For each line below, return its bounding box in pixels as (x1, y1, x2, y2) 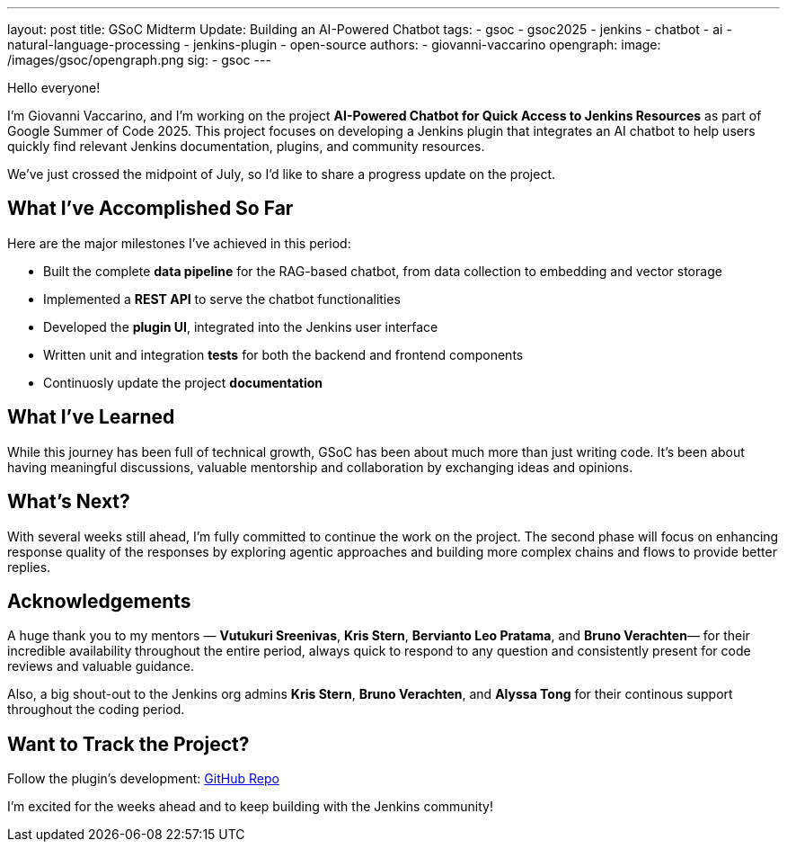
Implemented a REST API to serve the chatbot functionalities (43, 290, 401, 307)
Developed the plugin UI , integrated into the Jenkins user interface (43, 318, 438, 335)
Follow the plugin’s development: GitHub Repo (7, 771, 279, 787)
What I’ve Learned (7, 406, 175, 429)
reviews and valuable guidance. (7, 658, 194, 675)
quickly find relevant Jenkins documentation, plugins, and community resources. (7, 139, 485, 154)
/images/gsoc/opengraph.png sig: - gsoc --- (7, 52, 271, 67)
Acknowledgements (7, 589, 191, 612)
